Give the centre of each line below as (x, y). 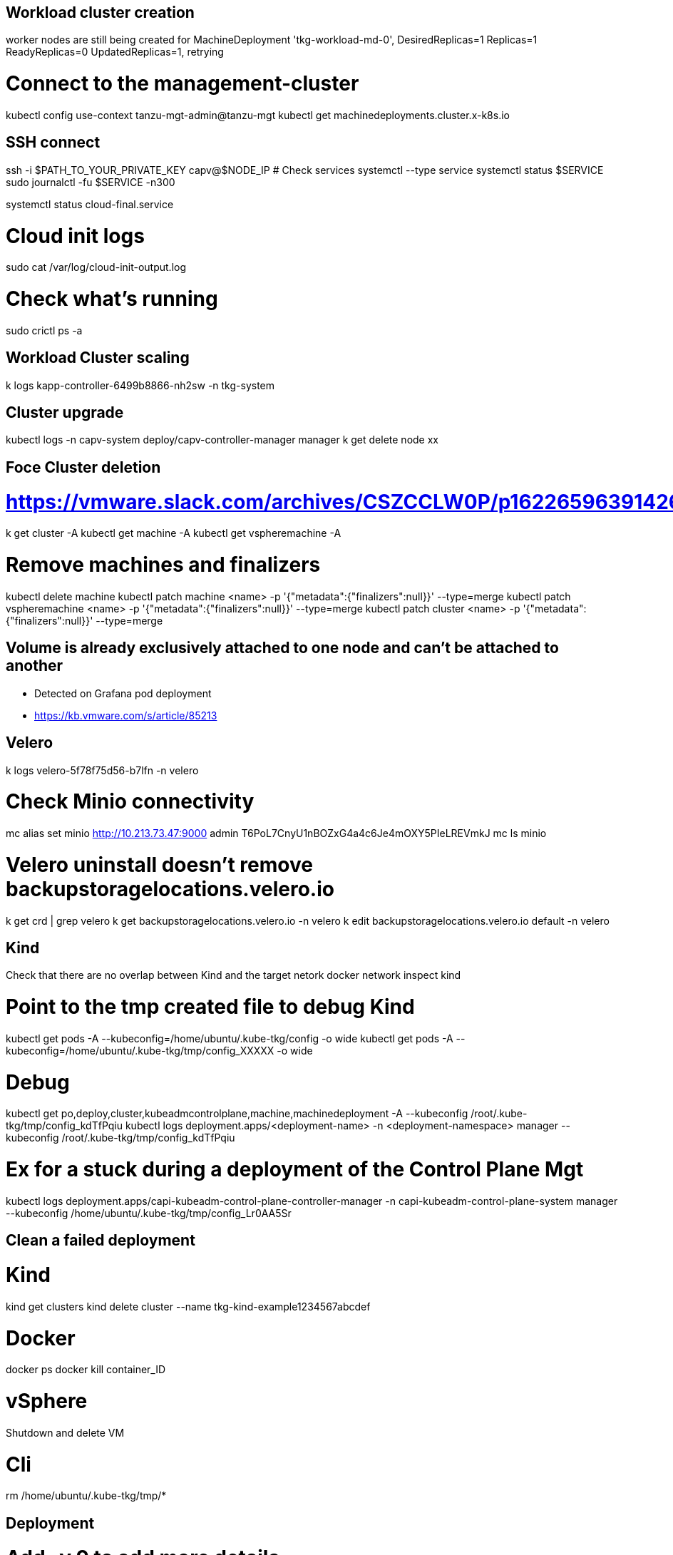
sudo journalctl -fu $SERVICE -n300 (91, 182)
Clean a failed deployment (101, 1241)
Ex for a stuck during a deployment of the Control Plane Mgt (295, 1170)
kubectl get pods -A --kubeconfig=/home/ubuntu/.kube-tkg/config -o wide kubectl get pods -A (230, 1038)
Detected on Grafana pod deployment (123, 693)
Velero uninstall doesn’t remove (159, 864)
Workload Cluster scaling (98, 358)
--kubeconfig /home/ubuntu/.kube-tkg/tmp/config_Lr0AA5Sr (149, 1213)
